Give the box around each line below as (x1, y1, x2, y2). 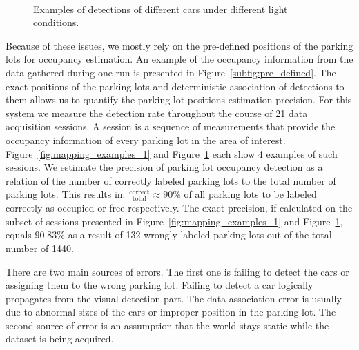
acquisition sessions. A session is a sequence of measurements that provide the (6, 119, 336, 134)
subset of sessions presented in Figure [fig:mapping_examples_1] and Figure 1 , (6, 214, 343, 228)
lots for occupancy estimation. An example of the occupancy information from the (6, 52, 353, 66)
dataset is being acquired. (6, 331, 114, 346)
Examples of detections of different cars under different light (33, 1, 288, 16)
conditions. (33, 15, 79, 30)
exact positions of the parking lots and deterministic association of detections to (6, 79, 345, 93)
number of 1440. (6, 240, 74, 255)
